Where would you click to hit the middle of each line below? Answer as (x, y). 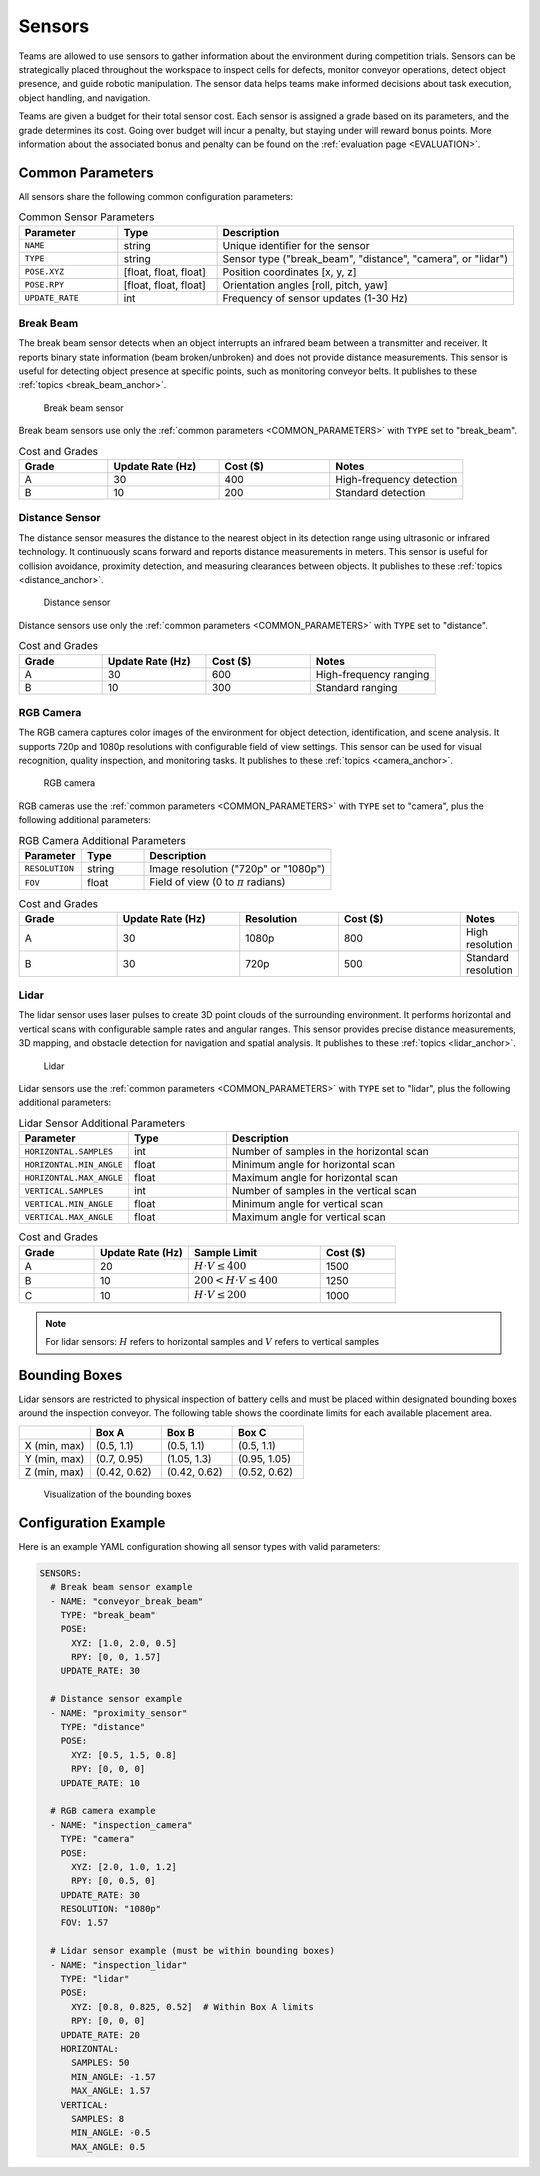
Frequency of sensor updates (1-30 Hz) (315, 298)
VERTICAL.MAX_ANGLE (69, 1216)
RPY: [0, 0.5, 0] (114, 1881)
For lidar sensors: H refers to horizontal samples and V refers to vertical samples (212, 1342)
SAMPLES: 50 (100, 2063)
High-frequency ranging (372, 674)
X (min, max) (54, 1445)
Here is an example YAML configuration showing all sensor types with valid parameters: (199, 1546)
